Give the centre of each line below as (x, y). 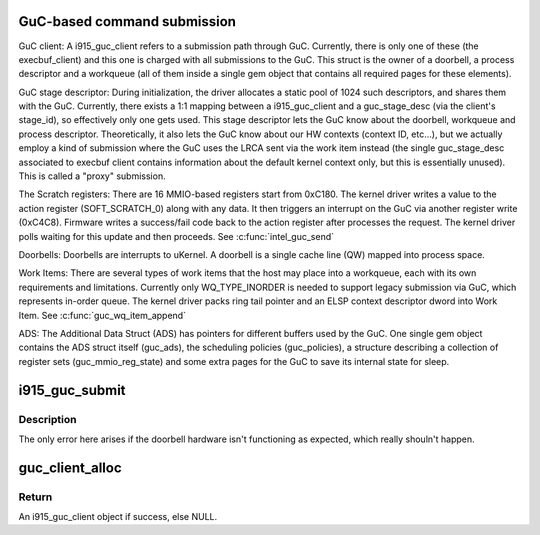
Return (35, 497)
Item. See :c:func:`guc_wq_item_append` (102, 315)
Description (47, 419)
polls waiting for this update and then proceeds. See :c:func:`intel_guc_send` (176, 236)
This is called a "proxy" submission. (92, 176)
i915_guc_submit (72, 390)
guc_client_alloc (70, 467)
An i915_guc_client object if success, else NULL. (118, 517)
